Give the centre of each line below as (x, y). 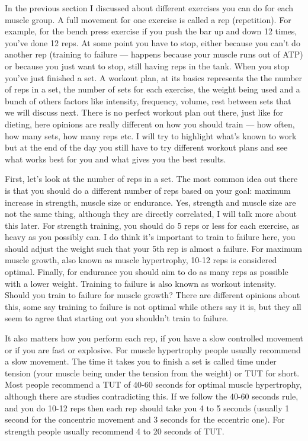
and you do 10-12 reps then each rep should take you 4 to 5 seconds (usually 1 (147, 408)
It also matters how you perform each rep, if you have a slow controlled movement (154, 338)
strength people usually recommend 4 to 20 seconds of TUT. (115, 431)
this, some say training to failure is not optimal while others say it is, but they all (153, 306)
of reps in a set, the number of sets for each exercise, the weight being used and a (153, 89)
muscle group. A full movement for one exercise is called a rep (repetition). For (148, 19)
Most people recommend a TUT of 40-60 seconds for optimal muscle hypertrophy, (153, 384)
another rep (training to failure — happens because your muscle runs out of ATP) (154, 54)
